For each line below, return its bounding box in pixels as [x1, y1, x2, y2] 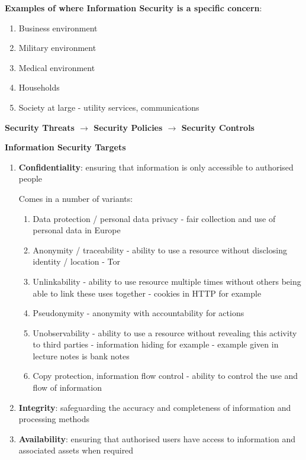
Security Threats [5, 121, 75, 133]
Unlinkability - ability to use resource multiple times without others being [33, 275, 301, 287]
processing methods [18, 413, 90, 425]
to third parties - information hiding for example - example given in [33, 338, 279, 350]
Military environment [18, 41, 96, 54]
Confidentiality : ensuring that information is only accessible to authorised [18, 160, 294, 173]
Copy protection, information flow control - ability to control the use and [33, 369, 298, 382]
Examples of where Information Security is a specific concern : [5, 2, 262, 14]
